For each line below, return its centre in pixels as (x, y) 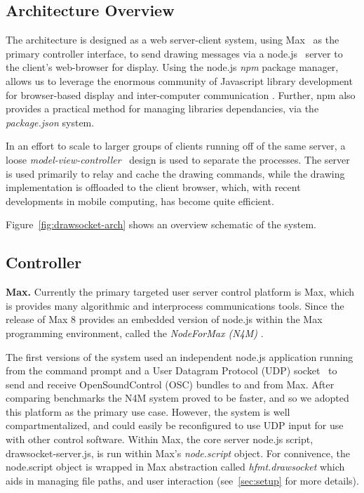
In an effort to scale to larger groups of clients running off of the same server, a (176, 146)
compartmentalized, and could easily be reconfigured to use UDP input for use (175, 425)
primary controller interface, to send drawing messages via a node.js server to (174, 53)
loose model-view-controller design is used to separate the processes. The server (178, 159)
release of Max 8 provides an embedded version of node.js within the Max (164, 319)
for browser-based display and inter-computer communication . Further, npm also (181, 94)
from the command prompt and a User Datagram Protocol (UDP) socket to (171, 370)
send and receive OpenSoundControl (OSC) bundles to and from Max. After (170, 384)
